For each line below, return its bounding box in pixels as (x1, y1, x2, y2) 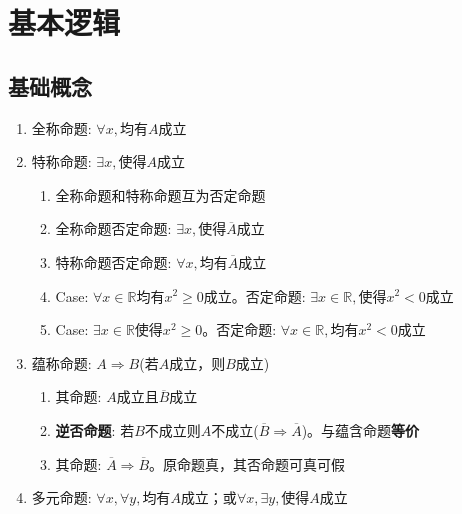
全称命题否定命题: (55, 218, 172, 239)
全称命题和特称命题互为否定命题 (55, 184, 266, 205)
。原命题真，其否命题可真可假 (149, 453, 346, 474)
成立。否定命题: (203, 285, 306, 306)
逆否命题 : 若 (55, 419, 135, 440)
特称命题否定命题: (55, 251, 172, 272)
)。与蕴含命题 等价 (301, 419, 420, 440)
